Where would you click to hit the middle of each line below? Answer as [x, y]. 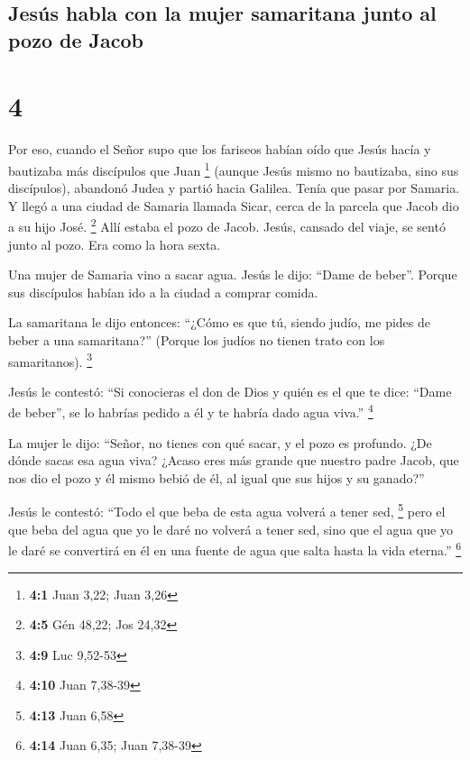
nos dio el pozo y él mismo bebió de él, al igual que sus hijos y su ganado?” [217, 477]
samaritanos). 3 [51, 360]
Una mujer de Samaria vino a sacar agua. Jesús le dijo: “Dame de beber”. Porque [233, 275]
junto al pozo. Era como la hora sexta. [115, 244]
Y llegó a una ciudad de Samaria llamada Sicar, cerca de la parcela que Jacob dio [234, 205]
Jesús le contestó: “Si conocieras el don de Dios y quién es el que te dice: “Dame [230, 391]
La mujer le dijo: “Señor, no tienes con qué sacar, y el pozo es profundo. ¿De [220, 442]
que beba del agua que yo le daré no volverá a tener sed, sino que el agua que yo [230, 529]
